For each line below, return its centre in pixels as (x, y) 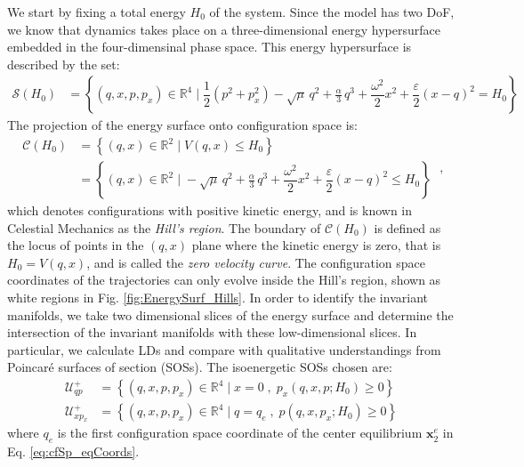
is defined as (407, 227)
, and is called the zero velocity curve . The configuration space (256, 262)
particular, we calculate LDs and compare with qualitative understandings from (224, 349)
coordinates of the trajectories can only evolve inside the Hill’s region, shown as (224, 280)
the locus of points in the (76, 245)
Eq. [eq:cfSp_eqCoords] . (73, 451)
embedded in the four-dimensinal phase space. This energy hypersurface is (210, 47)
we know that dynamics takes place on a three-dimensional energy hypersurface (224, 29)
